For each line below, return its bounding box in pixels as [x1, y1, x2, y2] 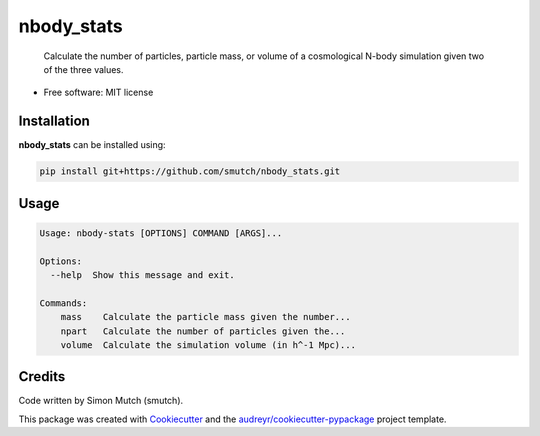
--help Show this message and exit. [50, 269, 235, 280]
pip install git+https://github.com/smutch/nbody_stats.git [39, 166, 341, 177]
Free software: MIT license [43, 86, 154, 99]
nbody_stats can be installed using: [18, 139, 166, 151]
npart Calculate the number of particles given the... [60, 325, 346, 337]
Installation [18, 113, 90, 130]
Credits [18, 368, 66, 385]
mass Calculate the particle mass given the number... [60, 311, 351, 323]
